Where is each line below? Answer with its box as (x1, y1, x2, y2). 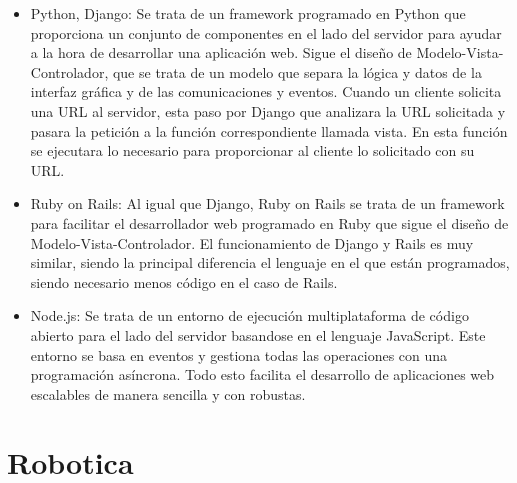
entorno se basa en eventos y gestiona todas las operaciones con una (30, 344, 448, 365)
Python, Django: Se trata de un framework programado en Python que (30, 3, 466, 23)
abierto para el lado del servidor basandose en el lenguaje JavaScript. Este (30, 324, 486, 345)
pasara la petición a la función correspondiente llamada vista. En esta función (30, 120, 508, 141)
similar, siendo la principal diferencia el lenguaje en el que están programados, (30, 252, 510, 273)
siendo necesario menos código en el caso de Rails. (30, 271, 338, 292)
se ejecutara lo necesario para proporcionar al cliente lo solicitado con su (30, 140, 475, 161)
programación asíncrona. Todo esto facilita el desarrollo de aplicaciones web (30, 364, 495, 385)
